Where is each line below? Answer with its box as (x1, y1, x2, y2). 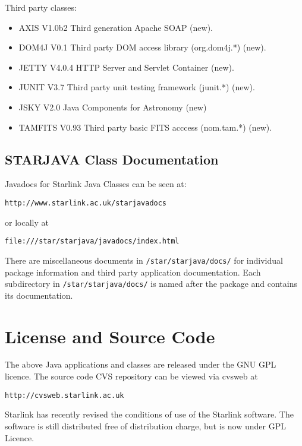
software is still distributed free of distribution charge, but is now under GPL (5, 419, 286, 432)
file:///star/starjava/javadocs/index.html (5, 237, 180, 246)
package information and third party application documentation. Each (5, 265, 261, 278)
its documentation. (5, 289, 73, 301)
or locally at (5, 216, 49, 228)
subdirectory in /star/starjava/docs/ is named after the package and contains (5, 277, 297, 290)
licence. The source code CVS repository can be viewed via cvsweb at (5, 370, 258, 382)
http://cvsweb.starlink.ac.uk (5, 391, 124, 400)
